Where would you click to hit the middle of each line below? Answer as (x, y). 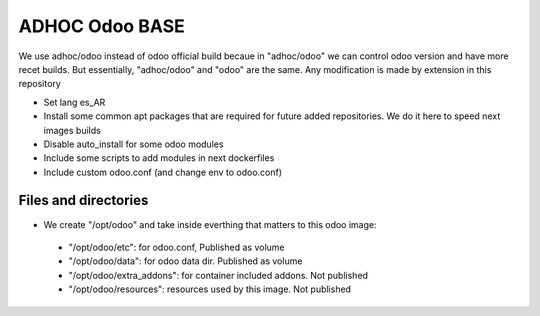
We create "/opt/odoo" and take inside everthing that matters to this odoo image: (210, 224)
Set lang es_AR (74, 102)
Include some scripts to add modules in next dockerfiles (159, 158)
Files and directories (83, 200)
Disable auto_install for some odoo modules (133, 144)
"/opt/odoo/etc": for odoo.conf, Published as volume (176, 247)
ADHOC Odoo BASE (101, 26)
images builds (72, 130)
